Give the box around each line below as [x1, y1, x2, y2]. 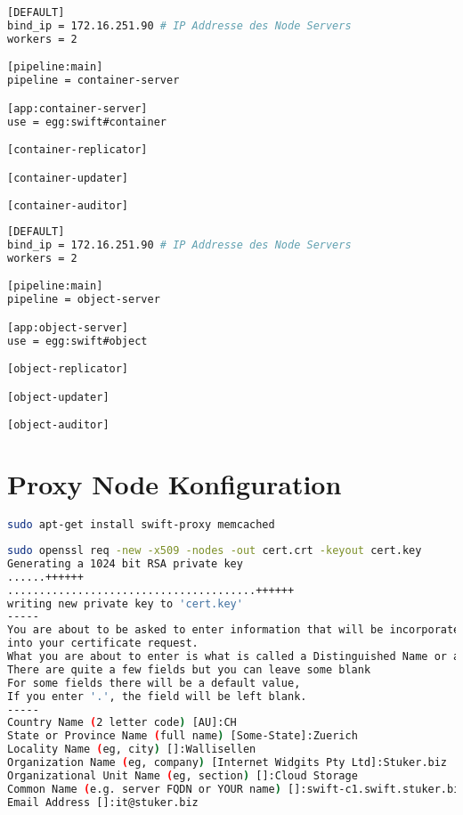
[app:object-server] [7, 321, 129, 334]
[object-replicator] [7, 363, 129, 376]
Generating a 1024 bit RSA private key [7, 557, 243, 570]
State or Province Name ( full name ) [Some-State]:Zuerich [7, 729, 358, 743]
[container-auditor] [7, 200, 129, 213]
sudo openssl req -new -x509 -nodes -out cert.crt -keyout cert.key [7, 544, 422, 558]
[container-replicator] [7, 143, 148, 157]
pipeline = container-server [7, 74, 180, 87]
